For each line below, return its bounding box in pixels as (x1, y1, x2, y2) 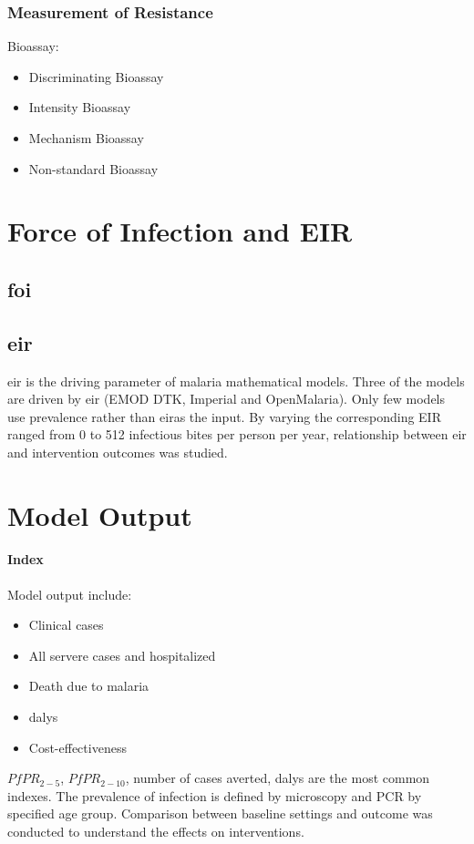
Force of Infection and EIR (7, 212, 353, 250)
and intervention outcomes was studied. (7, 442, 228, 461)
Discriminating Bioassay (28, 67, 164, 86)
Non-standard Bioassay (28, 159, 159, 178)
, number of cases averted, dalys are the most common (125, 768, 430, 787)
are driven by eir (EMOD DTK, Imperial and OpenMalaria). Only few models (7, 389, 446, 408)
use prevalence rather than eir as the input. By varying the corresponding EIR (7, 407, 441, 426)
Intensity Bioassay (28, 98, 131, 117)
